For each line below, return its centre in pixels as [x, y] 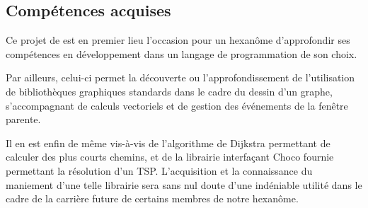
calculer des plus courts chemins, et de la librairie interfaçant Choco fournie [170, 157]
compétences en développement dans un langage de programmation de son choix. [182, 53]
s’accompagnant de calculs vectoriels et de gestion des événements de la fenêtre [177, 105]
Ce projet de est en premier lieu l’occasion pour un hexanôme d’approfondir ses [178, 40]
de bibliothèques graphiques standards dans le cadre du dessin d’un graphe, [169, 91]
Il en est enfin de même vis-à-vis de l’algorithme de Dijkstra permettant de [168, 143]
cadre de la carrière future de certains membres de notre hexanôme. [152, 198]
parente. [23, 119]
